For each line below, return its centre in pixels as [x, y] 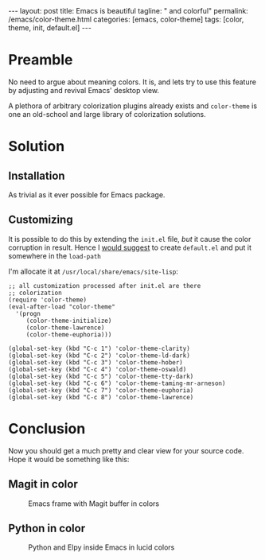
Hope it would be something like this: [69, 459]
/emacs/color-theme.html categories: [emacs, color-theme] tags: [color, [126, 19]
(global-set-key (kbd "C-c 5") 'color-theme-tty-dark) [101, 376]
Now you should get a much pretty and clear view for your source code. [126, 450]
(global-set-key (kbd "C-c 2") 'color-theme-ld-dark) [99, 356]
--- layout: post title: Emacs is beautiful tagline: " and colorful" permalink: [128, 11]
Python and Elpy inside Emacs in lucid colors [101, 547]
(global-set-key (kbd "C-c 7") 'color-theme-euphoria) [101, 390]
